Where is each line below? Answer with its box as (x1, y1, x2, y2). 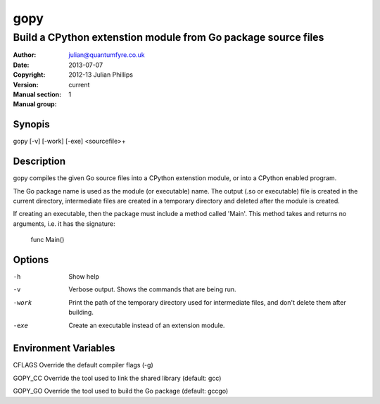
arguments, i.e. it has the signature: (13, 219, 115, 228)
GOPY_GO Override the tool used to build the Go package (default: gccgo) (13, 387, 229, 396)
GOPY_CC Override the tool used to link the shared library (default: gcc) (13, 374, 222, 382)
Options (13, 253, 49, 265)
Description (13, 156, 66, 168)
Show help (68, 272, 100, 281)
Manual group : (13, 100, 57, 108)
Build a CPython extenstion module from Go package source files (13, 31, 324, 44)
